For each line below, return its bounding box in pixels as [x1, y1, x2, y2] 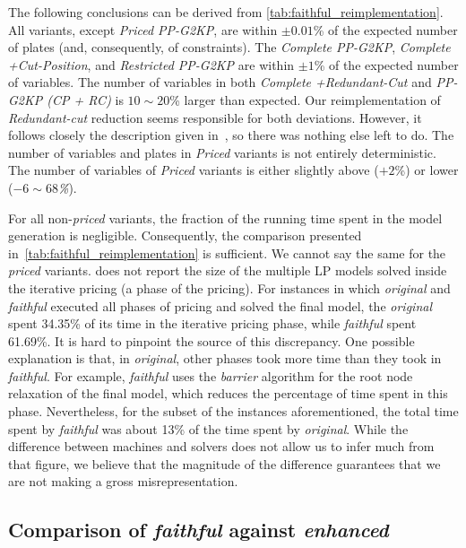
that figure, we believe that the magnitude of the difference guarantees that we [8, 454, 441, 473]
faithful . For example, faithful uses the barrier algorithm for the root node [8, 366, 413, 385]
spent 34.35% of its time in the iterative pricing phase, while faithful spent [8, 314, 417, 333]
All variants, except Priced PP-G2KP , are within [8, 20, 278, 39]
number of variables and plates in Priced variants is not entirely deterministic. [8, 143, 436, 161]
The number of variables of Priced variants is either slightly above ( [8, 161, 379, 179]
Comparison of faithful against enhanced [8, 516, 389, 544]
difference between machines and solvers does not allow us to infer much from [8, 437, 435, 456]
